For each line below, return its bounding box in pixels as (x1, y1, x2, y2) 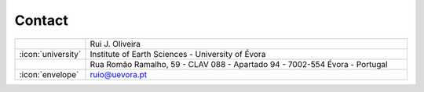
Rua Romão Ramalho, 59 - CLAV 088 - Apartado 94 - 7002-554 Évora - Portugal (90, 58, 388, 69)
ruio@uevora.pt (90, 69, 148, 80)
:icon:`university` (19, 48, 82, 59)
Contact (14, 12, 68, 29)
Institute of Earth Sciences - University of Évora (90, 48, 266, 59)
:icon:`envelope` (19, 69, 79, 80)
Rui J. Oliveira (90, 38, 141, 49)
